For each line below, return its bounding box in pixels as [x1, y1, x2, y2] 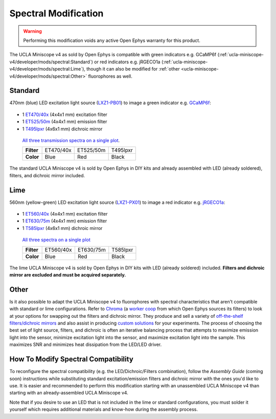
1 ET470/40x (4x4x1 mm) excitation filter [22, 111, 107, 118]
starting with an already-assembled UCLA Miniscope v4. [9, 390, 129, 396]
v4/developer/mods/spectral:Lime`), [9, 66, 85, 72]
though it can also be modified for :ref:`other [86, 66, 180, 72]
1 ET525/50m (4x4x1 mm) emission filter [22, 119, 107, 125]
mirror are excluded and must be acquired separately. [9, 272, 126, 278]
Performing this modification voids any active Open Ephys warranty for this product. [23, 37, 200, 43]
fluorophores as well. [88, 73, 132, 79]
